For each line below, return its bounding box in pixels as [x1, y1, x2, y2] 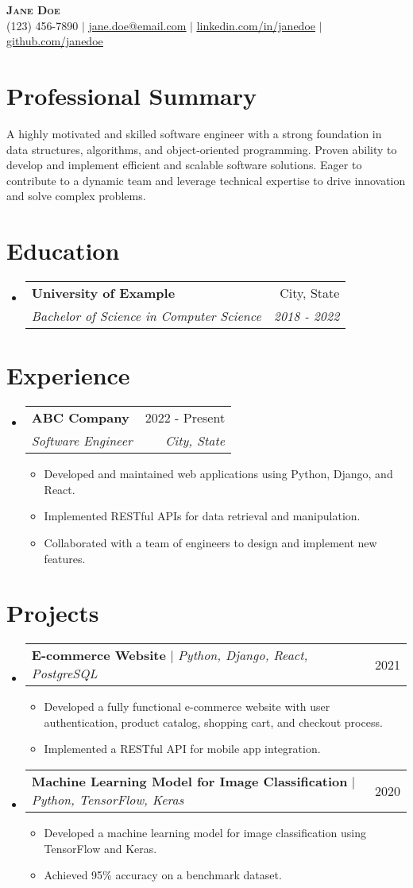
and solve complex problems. [6, 187, 146, 204]
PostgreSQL [31, 664, 98, 683]
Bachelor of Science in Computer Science [31, 307, 261, 325]
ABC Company [31, 408, 129, 427]
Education [6, 234, 120, 267]
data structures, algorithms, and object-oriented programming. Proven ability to [6, 141, 397, 157]
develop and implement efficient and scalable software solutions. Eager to [6, 156, 362, 173]
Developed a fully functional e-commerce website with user [44, 698, 330, 715]
